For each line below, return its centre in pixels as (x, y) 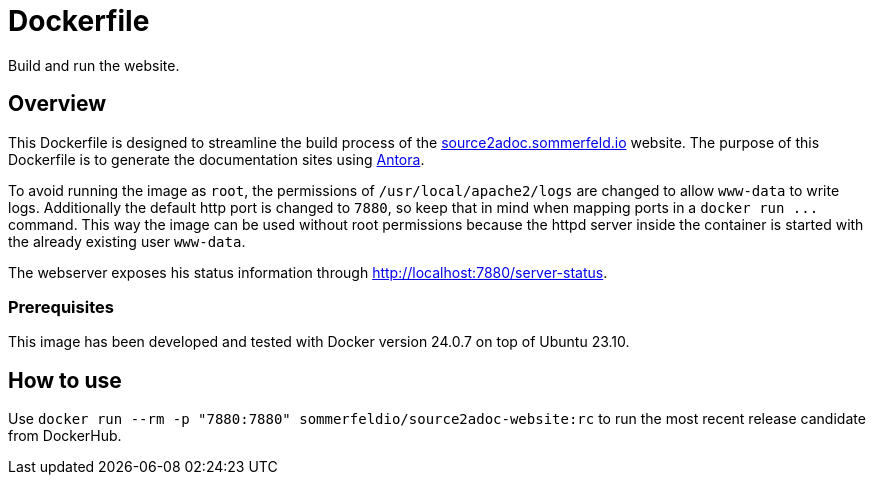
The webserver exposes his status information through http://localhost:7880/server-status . (308, 272)
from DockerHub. (65, 436)
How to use (65, 380)
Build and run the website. (94, 65)
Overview (57, 104)
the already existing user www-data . (127, 241)
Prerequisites (61, 306)
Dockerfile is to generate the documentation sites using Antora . (216, 159)
